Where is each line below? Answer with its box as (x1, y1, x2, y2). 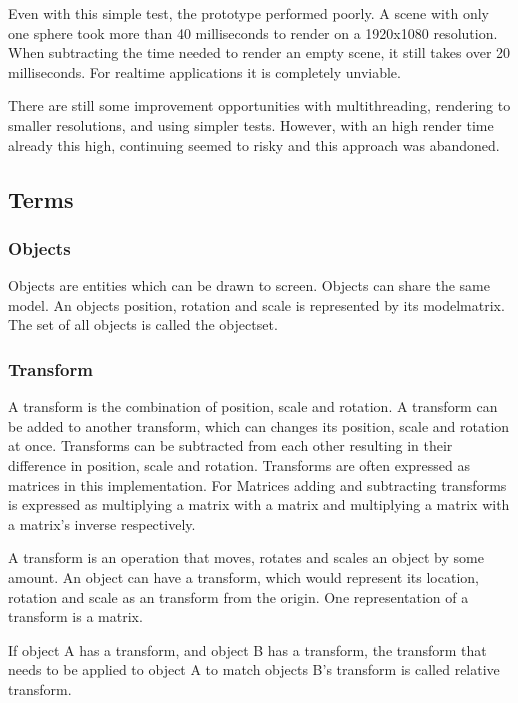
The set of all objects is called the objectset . (8, 314, 278, 335)
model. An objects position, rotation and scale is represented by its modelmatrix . (8, 294, 505, 315)
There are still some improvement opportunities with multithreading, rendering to (8, 95, 511, 116)
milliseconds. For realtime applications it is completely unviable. (8, 61, 401, 82)
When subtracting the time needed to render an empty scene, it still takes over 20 (8, 42, 511, 63)
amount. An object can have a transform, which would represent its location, (8, 566, 479, 587)
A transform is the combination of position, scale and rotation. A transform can (8, 396, 498, 417)
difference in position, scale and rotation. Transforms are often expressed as (8, 454, 470, 475)
